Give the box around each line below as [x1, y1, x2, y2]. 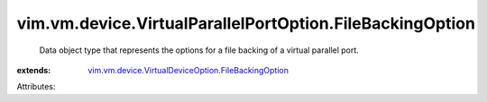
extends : [16, 64, 51, 75]
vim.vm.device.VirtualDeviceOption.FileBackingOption [87, 64, 289, 75]
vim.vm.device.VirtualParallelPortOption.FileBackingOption [16, 13, 475, 33]
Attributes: [16, 81, 56, 92]
